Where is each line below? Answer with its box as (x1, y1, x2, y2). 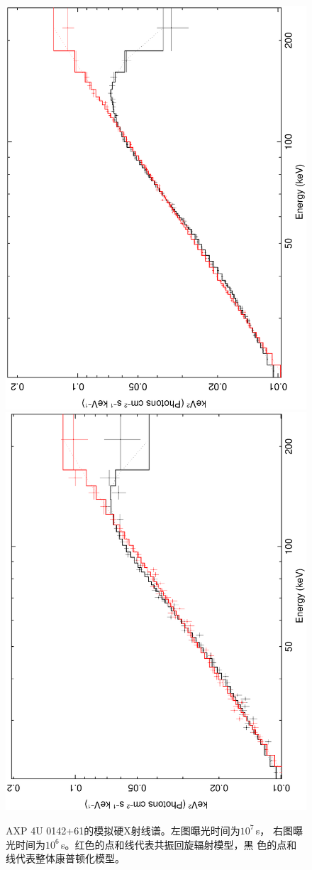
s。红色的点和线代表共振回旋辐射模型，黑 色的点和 (61, 837, 297, 852)
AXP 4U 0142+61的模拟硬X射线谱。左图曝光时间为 (6, 822, 240, 837)
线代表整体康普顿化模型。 (6, 851, 125, 866)
